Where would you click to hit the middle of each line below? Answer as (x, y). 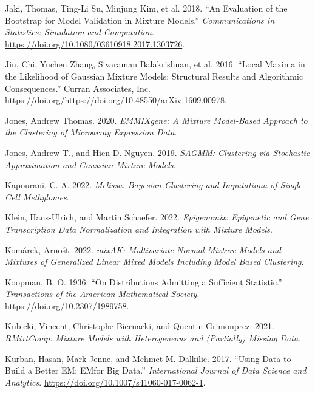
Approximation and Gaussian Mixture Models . (90, 164)
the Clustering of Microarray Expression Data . (91, 132)
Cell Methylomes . (37, 196)
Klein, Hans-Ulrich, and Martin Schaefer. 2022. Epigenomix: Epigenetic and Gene (157, 217)
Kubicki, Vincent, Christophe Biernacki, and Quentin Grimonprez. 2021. (140, 326)
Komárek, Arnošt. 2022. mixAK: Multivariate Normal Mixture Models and (143, 249)
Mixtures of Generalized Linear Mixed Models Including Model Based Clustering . (154, 261)
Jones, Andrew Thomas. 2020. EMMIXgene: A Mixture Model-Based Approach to (156, 120)
